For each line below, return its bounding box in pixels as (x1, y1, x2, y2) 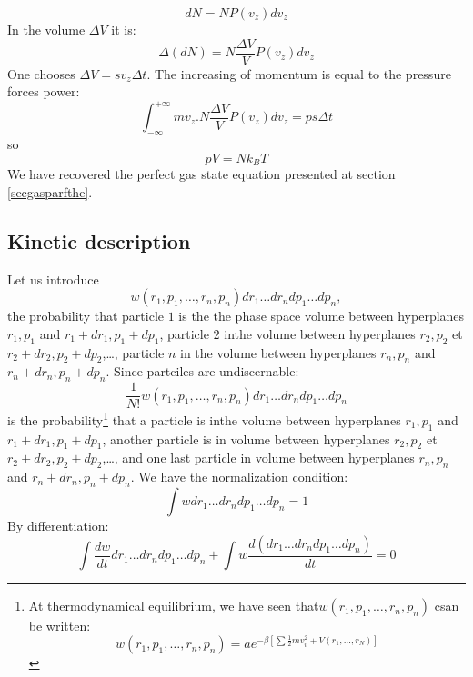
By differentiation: (7, 516, 109, 535)
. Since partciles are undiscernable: (106, 362, 299, 381)
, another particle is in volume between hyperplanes (102, 429, 390, 448)
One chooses (7, 64, 75, 83)
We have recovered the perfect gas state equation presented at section (7, 164, 396, 184)
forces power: (7, 82, 80, 101)
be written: (28, 616, 91, 635)
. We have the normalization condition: (130, 467, 348, 486)
